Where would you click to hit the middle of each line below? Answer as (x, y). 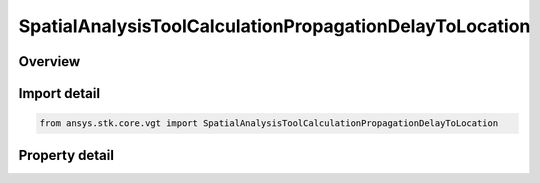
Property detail (66, 155)
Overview (49, 61)
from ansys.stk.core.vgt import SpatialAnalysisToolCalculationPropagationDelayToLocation (269, 123)
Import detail (59, 93)
